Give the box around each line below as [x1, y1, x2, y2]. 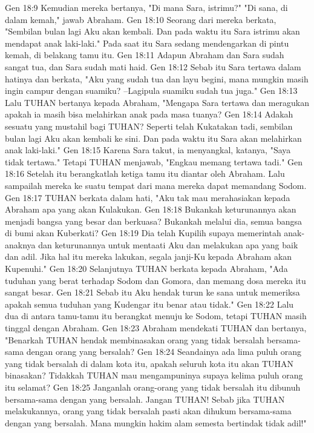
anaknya [5, 238, 36, 251]
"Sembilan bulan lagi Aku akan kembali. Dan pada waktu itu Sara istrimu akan [5, 25, 300, 38]
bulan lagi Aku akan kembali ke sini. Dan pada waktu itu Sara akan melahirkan [5, 131, 302, 144]
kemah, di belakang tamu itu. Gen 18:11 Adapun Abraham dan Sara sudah [5, 48, 284, 61]
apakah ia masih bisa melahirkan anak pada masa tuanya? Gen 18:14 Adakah [5, 108, 293, 121]
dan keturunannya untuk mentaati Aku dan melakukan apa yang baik [38, 238, 298, 251]
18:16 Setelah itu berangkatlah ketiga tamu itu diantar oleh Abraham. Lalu [5, 167, 285, 180]
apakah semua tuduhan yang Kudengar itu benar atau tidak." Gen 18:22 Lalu [5, 297, 294, 310]
